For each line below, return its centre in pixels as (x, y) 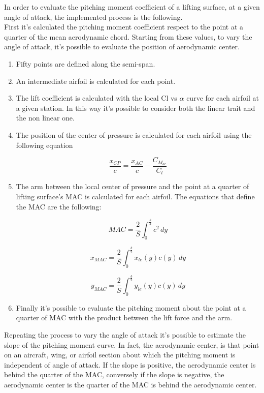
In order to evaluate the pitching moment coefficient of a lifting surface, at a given (132, 7)
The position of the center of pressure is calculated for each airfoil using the (134, 134)
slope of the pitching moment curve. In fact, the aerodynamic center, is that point (132, 344)
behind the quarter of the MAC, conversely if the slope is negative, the (114, 374)
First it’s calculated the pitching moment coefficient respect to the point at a (124, 27)
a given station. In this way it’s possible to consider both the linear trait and (136, 108)
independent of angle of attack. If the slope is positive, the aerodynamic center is (130, 364)
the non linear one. (45, 118)
